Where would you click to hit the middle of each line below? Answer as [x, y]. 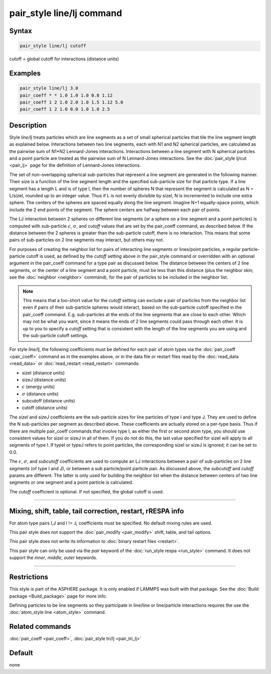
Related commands [40, 627]
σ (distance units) [40, 393]
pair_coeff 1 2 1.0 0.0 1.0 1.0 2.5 [65, 109]
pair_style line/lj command [66, 13]
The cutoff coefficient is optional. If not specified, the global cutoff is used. [87, 491]
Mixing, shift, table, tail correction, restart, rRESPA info [97, 511]
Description [28, 125]
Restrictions [29, 577]
